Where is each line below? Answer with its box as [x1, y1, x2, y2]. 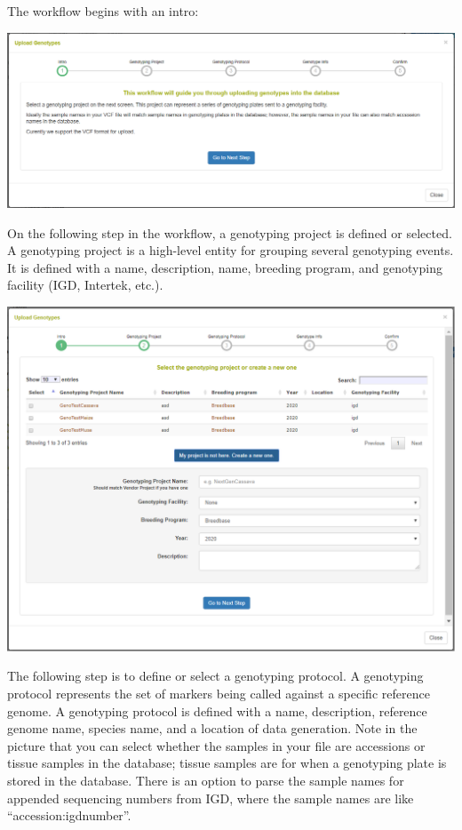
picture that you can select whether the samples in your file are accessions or [7, 736, 426, 754]
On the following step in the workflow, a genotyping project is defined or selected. [7, 223, 452, 242]
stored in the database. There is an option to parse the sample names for [7, 770, 404, 789]
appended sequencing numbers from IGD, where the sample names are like [7, 788, 414, 807]
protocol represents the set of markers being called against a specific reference [7, 683, 430, 702]
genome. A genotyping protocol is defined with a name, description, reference [7, 701, 427, 720]
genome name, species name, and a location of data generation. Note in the [7, 719, 418, 738]
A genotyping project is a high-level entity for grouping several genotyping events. [7, 241, 454, 259]
